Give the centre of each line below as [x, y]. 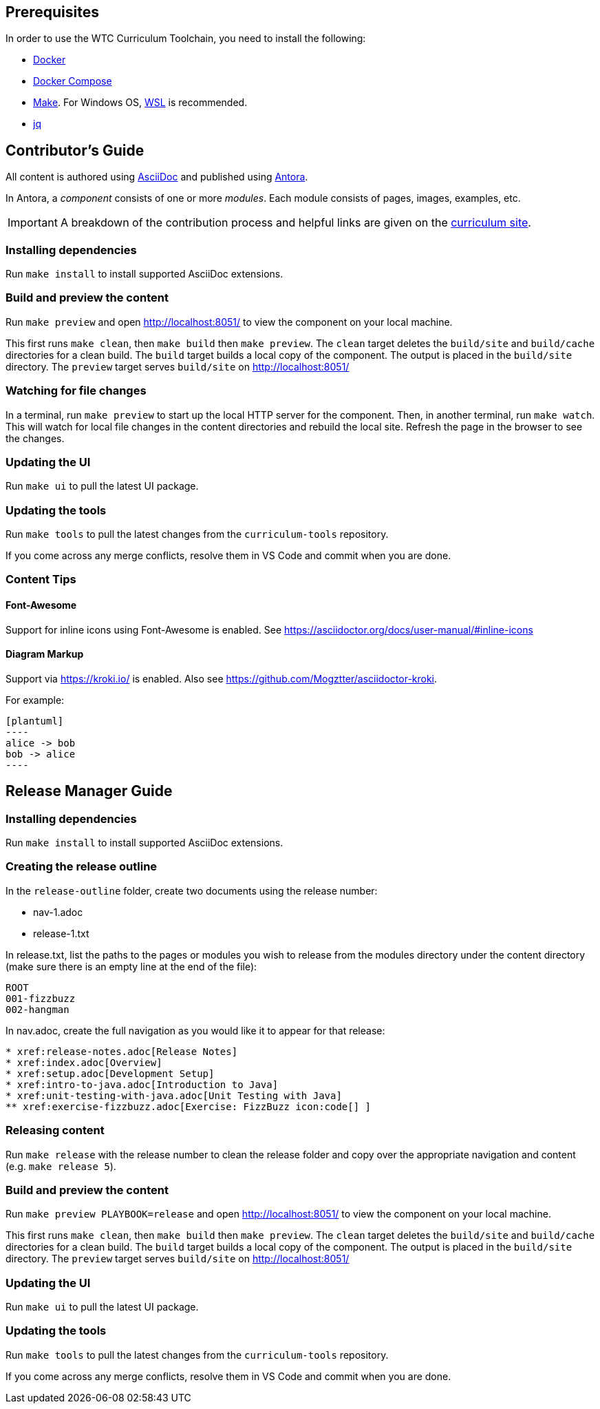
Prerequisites [52, 12]
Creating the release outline [82, 867]
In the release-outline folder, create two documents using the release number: [192, 890]
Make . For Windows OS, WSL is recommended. [140, 103]
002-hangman [37, 1009]
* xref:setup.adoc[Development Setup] [110, 1073]
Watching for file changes [76, 391]
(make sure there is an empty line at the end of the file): [131, 966]
